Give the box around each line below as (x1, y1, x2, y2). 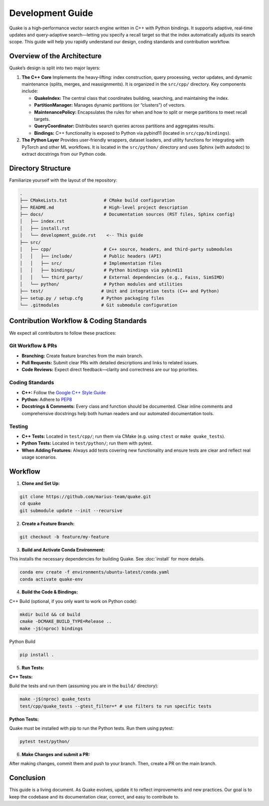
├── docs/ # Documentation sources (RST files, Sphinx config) (19, 211, 235, 217)
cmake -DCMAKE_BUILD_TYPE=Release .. (19, 619, 112, 624)
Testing (9, 423, 28, 430)
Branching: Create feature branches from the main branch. (21, 352, 143, 359)
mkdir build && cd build (19, 611, 81, 617)
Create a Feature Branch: (21, 521, 75, 527)
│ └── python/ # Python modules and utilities (19, 281, 183, 287)
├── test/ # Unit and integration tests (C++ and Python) (19, 288, 220, 294)
